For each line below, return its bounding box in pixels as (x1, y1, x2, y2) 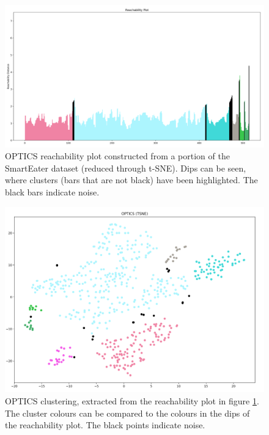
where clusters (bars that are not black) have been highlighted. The (5, 173, 258, 186)
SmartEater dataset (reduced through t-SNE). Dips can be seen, (5, 161, 246, 174)
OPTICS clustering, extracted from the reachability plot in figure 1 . (5, 394, 259, 407)
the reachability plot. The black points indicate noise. (5, 418, 205, 431)
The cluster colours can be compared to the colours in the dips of (5, 406, 250, 419)
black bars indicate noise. (5, 186, 100, 199)
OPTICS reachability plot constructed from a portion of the (5, 149, 230, 162)
